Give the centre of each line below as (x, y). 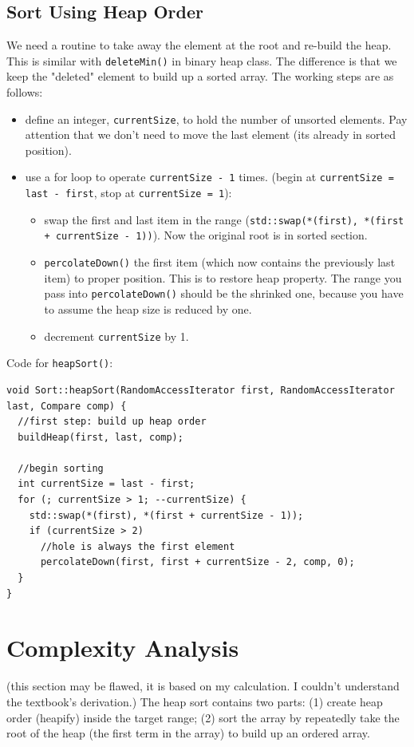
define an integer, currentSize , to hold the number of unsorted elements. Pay (216, 119)
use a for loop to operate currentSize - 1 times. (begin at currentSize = (209, 177)
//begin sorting (61, 468)
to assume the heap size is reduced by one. (148, 309)
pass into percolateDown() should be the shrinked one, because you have (224, 293)
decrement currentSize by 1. (116, 336)
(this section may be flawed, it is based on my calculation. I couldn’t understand (203, 686)
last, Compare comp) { (67, 406)
